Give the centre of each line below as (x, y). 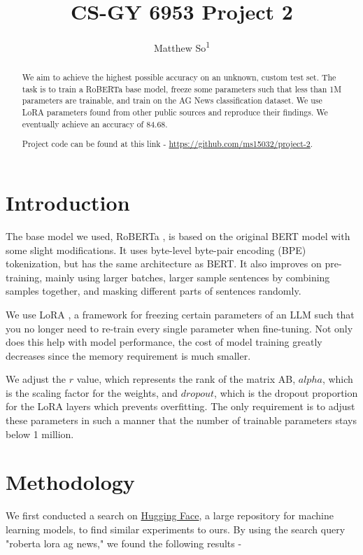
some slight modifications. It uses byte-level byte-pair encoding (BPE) (156, 250)
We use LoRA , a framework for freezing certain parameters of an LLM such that (180, 314)
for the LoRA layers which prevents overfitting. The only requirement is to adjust (180, 406)
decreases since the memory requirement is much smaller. (128, 355)
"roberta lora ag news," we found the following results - (124, 543)
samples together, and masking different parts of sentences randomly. (154, 291)
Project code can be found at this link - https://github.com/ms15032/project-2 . (168, 144)
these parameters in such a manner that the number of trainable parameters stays (181, 420)
